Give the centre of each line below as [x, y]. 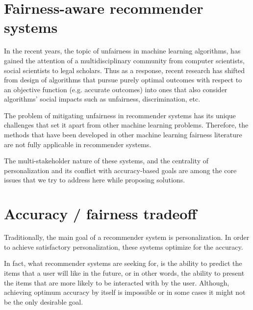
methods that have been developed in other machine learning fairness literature [123, 135]
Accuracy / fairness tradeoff [101, 214]
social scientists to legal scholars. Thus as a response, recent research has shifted [125, 70]
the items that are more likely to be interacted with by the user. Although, [117, 282]
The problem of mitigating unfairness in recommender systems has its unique [120, 115]
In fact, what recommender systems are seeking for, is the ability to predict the [123, 263]
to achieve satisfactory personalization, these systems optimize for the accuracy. [124, 246]
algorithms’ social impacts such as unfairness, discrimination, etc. [102, 99]
